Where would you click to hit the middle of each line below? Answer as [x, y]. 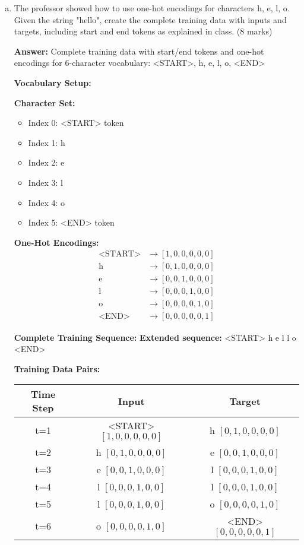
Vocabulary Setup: [53, 82]
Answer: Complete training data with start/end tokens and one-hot [139, 51]
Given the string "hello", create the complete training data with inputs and [150, 19]
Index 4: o [47, 202]
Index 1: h [47, 142]
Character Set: [45, 102]
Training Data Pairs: [57, 368]
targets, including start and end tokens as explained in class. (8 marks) [143, 31]
